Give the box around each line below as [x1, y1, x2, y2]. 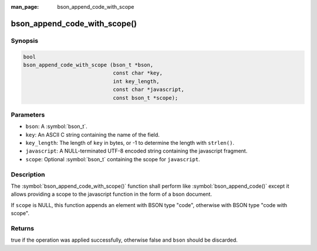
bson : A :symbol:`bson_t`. [25, 123, 87, 130]
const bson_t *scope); [113, 94, 178, 101]
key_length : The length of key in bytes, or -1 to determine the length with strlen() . [25, 140, 235, 147]
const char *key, [113, 70, 163, 76]
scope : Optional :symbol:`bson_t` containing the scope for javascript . [25, 155, 200, 162]
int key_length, [113, 78, 160, 84]
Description [11, 170, 45, 178]
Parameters [11, 110, 45, 118]
